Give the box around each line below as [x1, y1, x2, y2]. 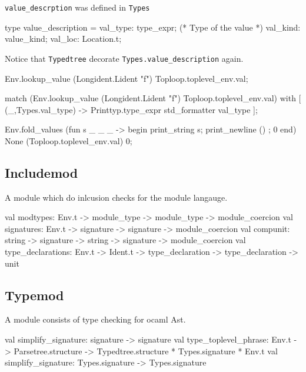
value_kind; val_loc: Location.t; [5, 32, 122, 45]
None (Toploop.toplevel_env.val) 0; [5, 134, 132, 147]
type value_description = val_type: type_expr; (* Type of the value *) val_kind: [5, 21, 301, 33]
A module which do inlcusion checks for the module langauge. [5, 191, 228, 203]
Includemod [5, 163, 78, 181]
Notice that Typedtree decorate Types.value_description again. [5, 52, 244, 64]
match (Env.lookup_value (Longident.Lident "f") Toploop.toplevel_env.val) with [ [5, 92, 301, 104]
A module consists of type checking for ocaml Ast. [5, 313, 186, 325]
